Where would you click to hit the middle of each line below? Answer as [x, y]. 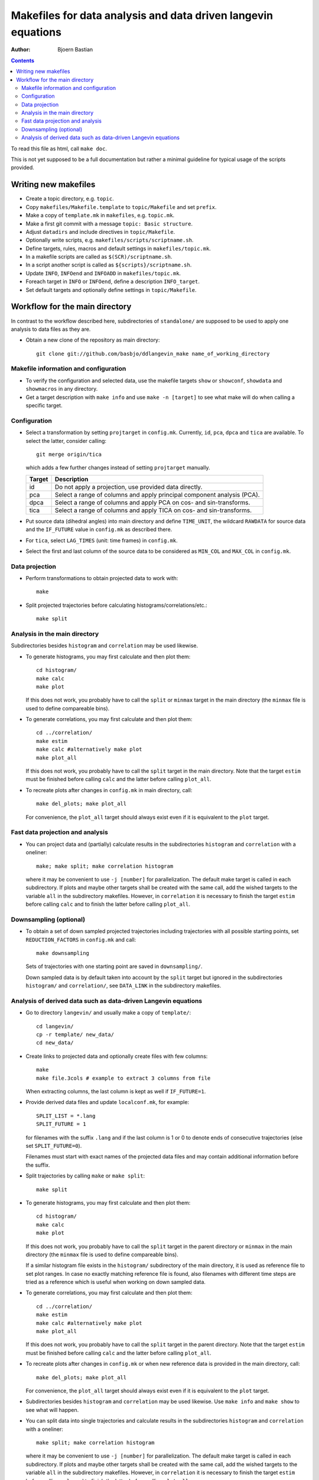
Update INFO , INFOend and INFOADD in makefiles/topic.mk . [103, 273]
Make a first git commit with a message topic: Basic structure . [109, 223]
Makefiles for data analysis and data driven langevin [142, 15]
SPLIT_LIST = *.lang [66, 1116]
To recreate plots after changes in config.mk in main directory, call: [109, 790]
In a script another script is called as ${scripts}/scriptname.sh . [109, 265]
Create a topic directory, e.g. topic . [70, 199]
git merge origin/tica [69, 454]
